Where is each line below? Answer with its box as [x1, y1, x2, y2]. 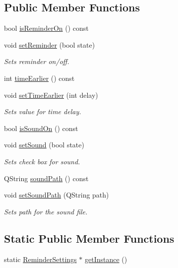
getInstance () [84, 254, 127, 264]
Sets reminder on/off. [4, 56, 69, 67]
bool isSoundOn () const [4, 123, 78, 133]
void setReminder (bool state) [4, 39, 95, 50]
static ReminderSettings [4, 254, 77, 264]
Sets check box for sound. [4, 156, 80, 166]
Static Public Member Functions [4, 230, 175, 246]
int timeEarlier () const [4, 72, 75, 83]
